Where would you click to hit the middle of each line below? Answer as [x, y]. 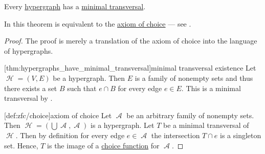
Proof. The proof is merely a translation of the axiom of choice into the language [131, 41]
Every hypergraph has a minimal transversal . [75, 6]
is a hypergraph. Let [123, 125]
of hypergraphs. [29, 50]
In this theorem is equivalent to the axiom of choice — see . [98, 23]
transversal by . [28, 98]
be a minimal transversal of [206, 125]
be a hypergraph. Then [89, 78]
